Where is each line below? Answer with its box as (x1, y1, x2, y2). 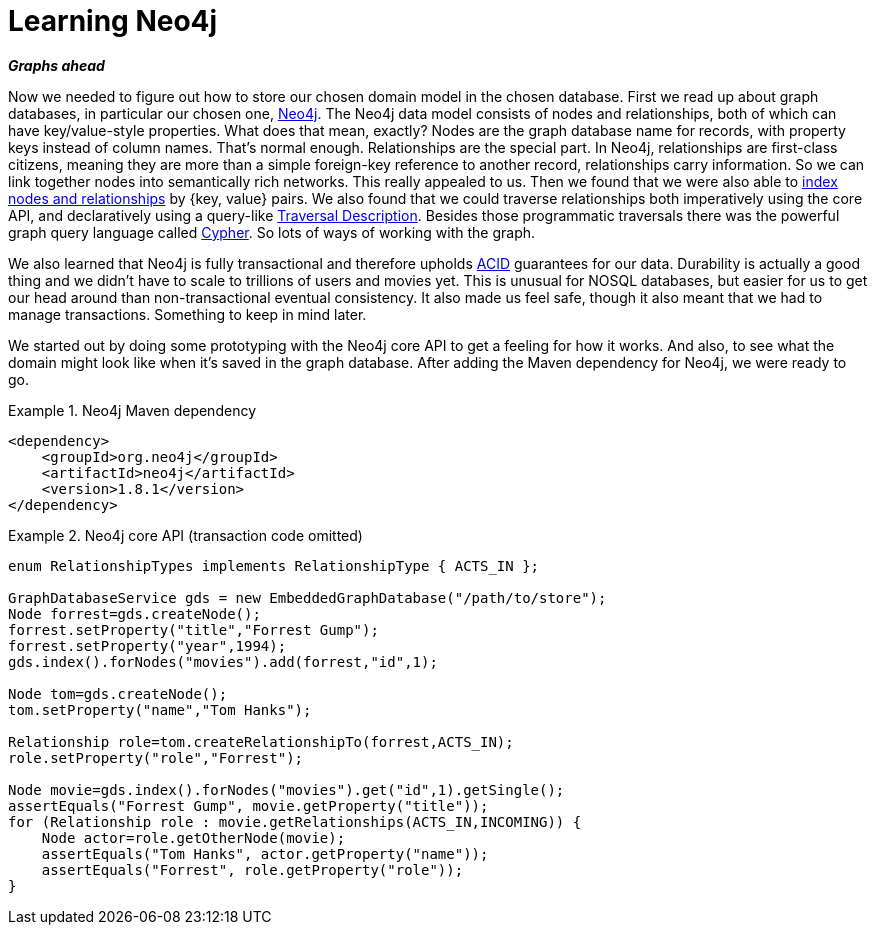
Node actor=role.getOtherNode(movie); (41, 829, 346, 846)
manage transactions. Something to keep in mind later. (8, 305, 367, 323)
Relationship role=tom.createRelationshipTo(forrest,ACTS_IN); (8, 733, 514, 750)
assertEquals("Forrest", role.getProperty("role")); (41, 861, 464, 878)
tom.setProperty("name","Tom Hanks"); (8, 701, 312, 718)
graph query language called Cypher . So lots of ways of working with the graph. (8, 223, 536, 241)
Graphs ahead (8, 56, 105, 74)
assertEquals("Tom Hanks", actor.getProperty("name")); (41, 845, 489, 862)
